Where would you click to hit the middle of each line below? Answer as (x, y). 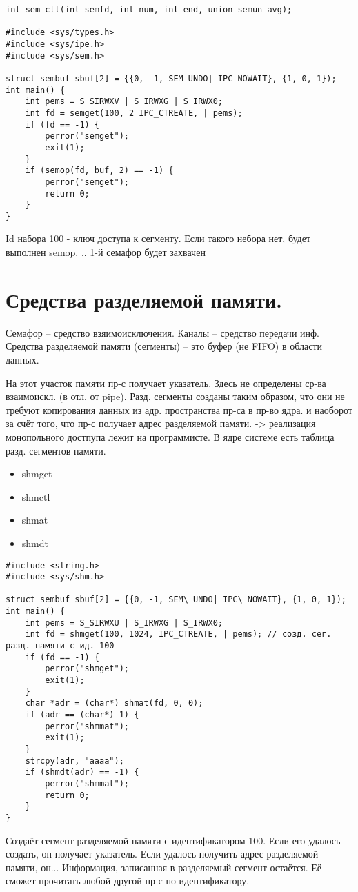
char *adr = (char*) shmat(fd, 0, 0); (114, 703)
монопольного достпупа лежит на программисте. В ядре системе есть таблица (170, 436)
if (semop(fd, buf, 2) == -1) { (99, 171)
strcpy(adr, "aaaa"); (74, 761)
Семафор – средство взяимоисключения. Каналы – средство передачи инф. (162, 332)
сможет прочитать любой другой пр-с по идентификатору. (128, 881)
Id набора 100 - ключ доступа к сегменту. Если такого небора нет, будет (158, 238)
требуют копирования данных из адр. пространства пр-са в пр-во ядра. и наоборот (179, 409)
